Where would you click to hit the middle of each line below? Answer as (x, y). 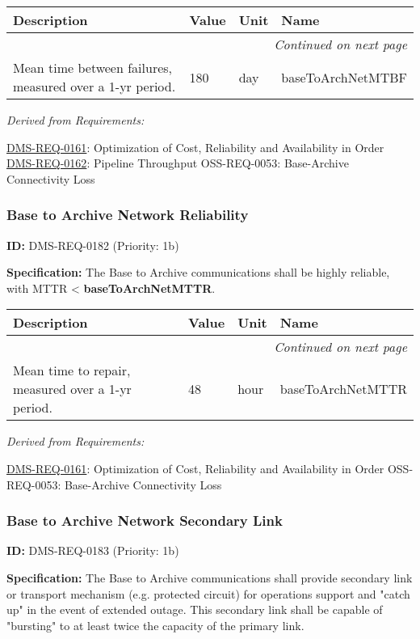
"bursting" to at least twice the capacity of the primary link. (155, 625)
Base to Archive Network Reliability (128, 215)
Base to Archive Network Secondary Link (145, 521)
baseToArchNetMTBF (344, 77)
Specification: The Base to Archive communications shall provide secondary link (210, 577)
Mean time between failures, (93, 68)
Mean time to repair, (72, 370)
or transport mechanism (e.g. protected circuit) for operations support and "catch (208, 593)
